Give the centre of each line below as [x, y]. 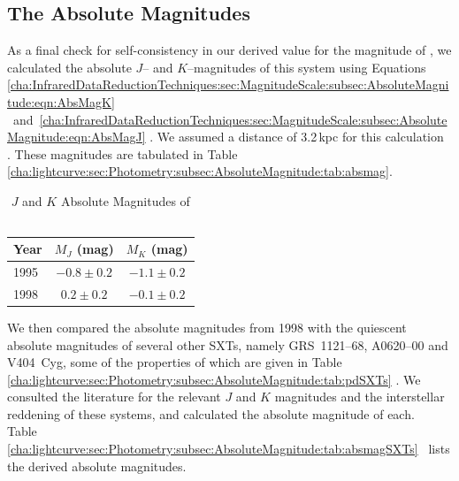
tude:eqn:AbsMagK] [61, 101]
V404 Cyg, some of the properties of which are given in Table [175, 362]
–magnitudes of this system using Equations [307, 67]
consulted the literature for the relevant [114, 397]
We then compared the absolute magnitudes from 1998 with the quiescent [207, 327]
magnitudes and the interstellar [360, 397]
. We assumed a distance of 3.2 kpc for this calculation [297, 137]
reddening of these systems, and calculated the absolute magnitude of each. [211, 413]
